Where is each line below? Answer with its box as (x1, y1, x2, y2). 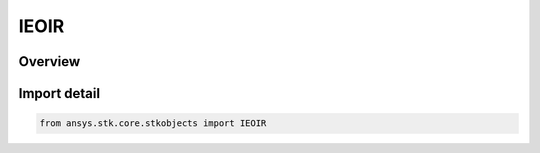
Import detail (18, 85, 100, 102)
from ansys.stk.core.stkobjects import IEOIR (39, 118, 267, 129)
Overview (18, 53, 81, 70)
